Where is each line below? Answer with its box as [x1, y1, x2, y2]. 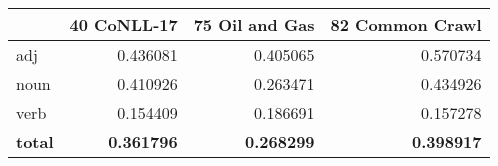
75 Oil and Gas [193, 13, 315, 36]
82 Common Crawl [330, 13, 482, 36]
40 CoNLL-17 [69, 13, 178, 36]
